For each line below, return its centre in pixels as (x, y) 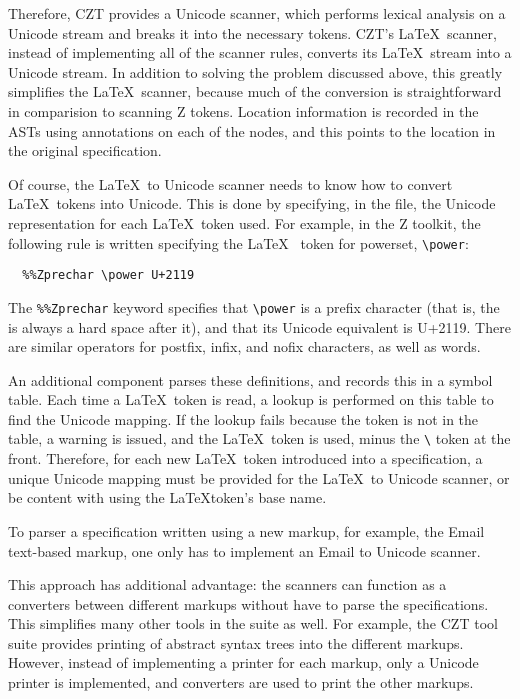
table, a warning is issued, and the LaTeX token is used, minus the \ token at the (259, 438)
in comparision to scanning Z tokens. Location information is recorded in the (243, 110)
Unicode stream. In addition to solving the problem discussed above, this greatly (255, 71)
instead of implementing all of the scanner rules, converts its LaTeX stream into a (260, 52)
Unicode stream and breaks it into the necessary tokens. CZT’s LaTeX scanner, (252, 32)
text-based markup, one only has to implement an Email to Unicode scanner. (244, 550)
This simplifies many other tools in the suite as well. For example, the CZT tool (253, 623)
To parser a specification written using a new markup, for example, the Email (246, 530)
